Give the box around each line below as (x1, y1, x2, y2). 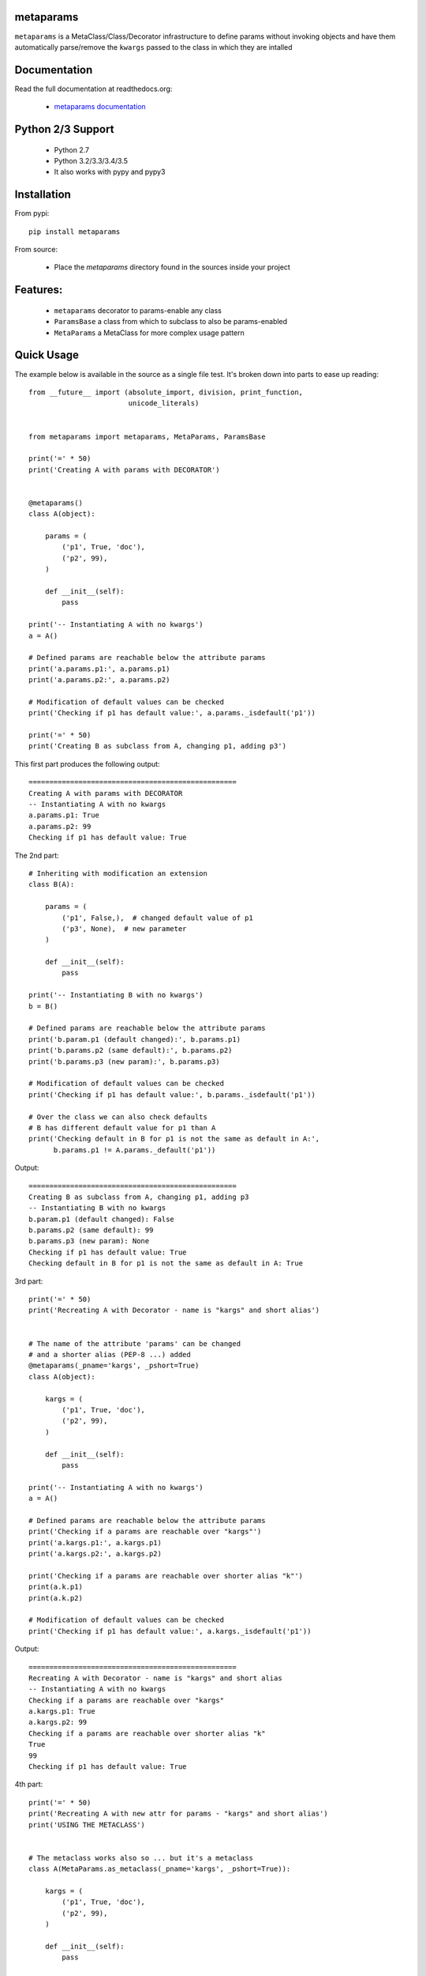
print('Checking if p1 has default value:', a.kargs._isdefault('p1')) (28, 1627, 312, 1635)
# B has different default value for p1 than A (28, 1123, 216, 1132)
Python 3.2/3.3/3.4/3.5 (54, 156, 129, 165)
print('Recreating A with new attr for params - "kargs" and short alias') (28, 1809, 328, 1818)
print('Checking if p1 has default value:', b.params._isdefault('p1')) (28, 1090, 316, 1099)
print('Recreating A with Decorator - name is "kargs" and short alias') (28, 1306, 320, 1315)
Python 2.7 (54, 145, 90, 154)
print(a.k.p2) (28, 1593, 83, 1602)
